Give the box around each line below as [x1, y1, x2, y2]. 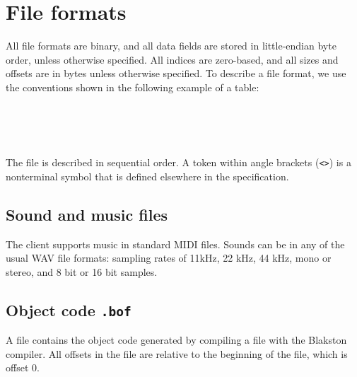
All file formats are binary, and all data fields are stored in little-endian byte [6, 38, 336, 53]
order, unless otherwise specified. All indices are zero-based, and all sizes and [6, 52, 339, 66]
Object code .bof [6, 298, 131, 320]
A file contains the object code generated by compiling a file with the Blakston [6, 332, 347, 347]
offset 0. [6, 360, 40, 375]
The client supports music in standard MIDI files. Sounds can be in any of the [6, 236, 345, 251]
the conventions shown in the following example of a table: [6, 79, 259, 94]
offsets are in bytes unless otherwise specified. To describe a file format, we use [6, 66, 346, 81]
